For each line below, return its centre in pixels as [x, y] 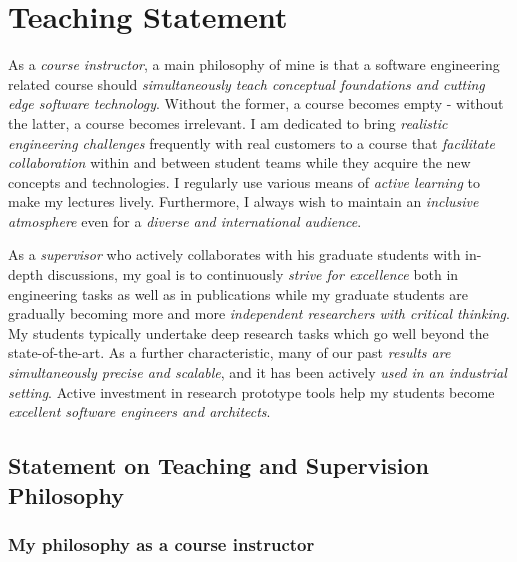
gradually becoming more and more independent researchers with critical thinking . [259, 313]
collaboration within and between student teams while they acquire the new [239, 162]
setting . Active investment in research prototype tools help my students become [251, 391]
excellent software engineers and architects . [139, 411]
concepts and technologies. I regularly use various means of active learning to [244, 181]
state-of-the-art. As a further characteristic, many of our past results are [229, 352]
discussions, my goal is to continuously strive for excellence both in [253, 274]
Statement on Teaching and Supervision [218, 465]
